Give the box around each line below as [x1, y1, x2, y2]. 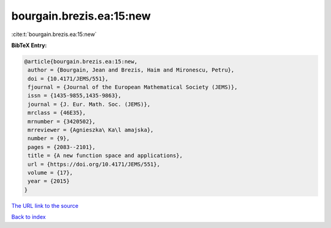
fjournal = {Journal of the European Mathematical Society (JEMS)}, [28, 84, 238, 91]
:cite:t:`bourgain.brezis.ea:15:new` [11, 31, 97, 38]
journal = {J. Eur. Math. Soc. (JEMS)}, [28, 101, 151, 108]
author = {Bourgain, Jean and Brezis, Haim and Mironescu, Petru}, [28, 67, 235, 73]
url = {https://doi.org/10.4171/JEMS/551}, [28, 161, 161, 167]
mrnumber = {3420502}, [28, 118, 96, 125]
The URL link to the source [11, 202, 79, 209]
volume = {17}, [28, 169, 74, 176]
